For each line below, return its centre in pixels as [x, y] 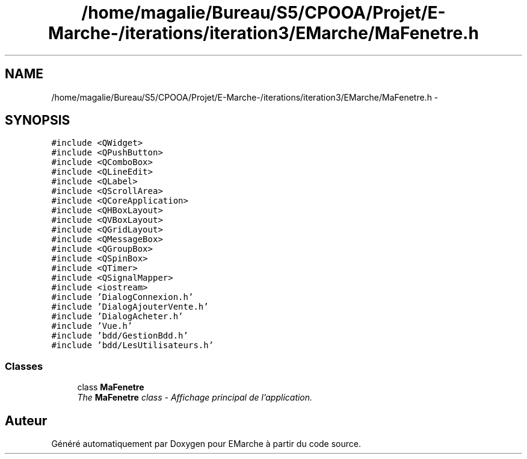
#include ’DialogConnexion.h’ [122, 297]
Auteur [26, 420]
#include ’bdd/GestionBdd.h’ [120, 336]
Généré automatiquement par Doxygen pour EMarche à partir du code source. [206, 444]
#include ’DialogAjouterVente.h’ [130, 307]
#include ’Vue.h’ [92, 326]
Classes [24, 366]
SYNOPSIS [38, 120]
